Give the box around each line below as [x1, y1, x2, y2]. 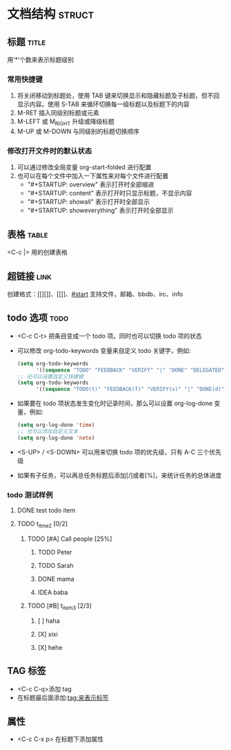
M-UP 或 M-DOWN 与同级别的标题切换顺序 [17, 127, 140, 135]
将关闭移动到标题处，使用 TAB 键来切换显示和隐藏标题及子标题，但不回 [17, 91, 220, 100]
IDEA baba [37, 588, 68, 596]
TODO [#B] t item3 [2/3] [27, 602, 92, 611]
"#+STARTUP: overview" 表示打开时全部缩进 [27, 180, 154, 189]
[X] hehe [37, 643, 63, 651]
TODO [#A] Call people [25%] [27, 535, 112, 543]
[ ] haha [37, 616, 60, 625]
